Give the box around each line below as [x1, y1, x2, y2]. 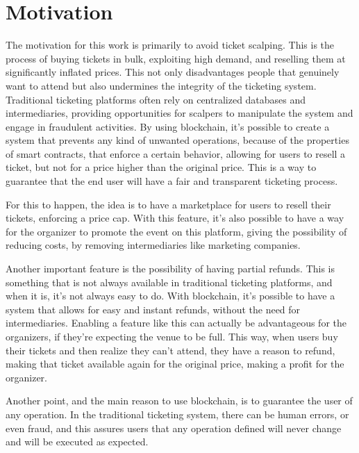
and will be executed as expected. [6, 434, 149, 449]
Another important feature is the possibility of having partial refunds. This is [6, 261, 335, 276]
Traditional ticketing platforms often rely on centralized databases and [6, 92, 306, 106]
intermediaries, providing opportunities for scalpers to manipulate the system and [6, 106, 353, 120]
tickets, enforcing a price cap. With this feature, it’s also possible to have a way [6, 211, 344, 225]
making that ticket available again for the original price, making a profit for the [6, 356, 344, 371]
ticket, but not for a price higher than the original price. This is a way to [6, 160, 317, 174]
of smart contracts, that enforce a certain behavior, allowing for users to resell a [6, 146, 346, 160]
